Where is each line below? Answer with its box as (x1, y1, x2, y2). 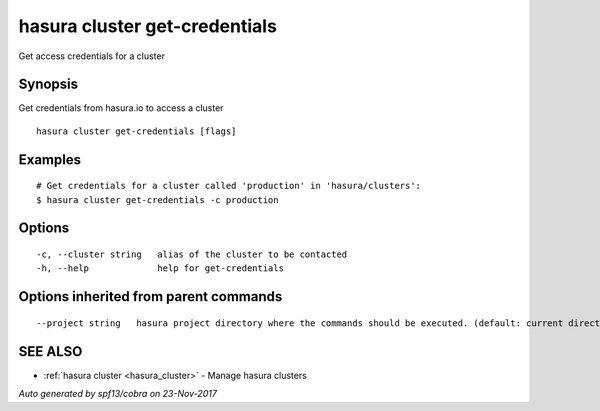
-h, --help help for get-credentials (36, 263, 285, 274)
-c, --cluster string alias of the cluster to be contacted (36, 249, 348, 260)
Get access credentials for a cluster (18, 50, 165, 62)
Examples (18, 151, 82, 168)
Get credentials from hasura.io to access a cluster (18, 102, 224, 114)
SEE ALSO (18, 343, 83, 360)
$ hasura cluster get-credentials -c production (36, 194, 279, 205)
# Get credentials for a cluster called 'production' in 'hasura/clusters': (36, 180, 422, 192)
